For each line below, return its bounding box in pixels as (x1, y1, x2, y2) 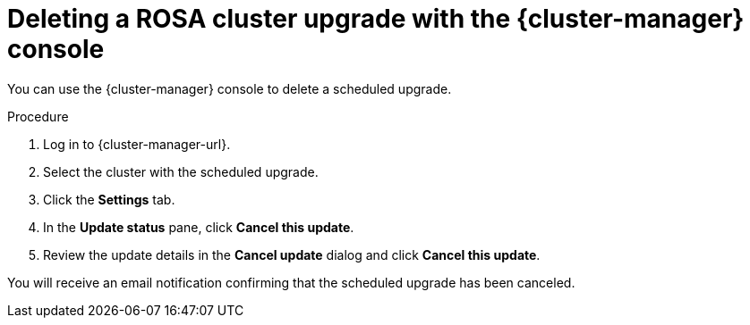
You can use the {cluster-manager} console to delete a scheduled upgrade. (7, 80, 452, 96)
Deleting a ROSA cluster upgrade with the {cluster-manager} (7, 4, 745, 34)
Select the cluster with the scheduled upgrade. (43, 163, 319, 179)
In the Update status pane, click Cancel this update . (43, 219, 354, 235)
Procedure (7, 108, 69, 124)
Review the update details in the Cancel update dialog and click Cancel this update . (43, 246, 541, 262)
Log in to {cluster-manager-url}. (43, 136, 231, 152)
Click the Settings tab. (43, 191, 175, 207)
